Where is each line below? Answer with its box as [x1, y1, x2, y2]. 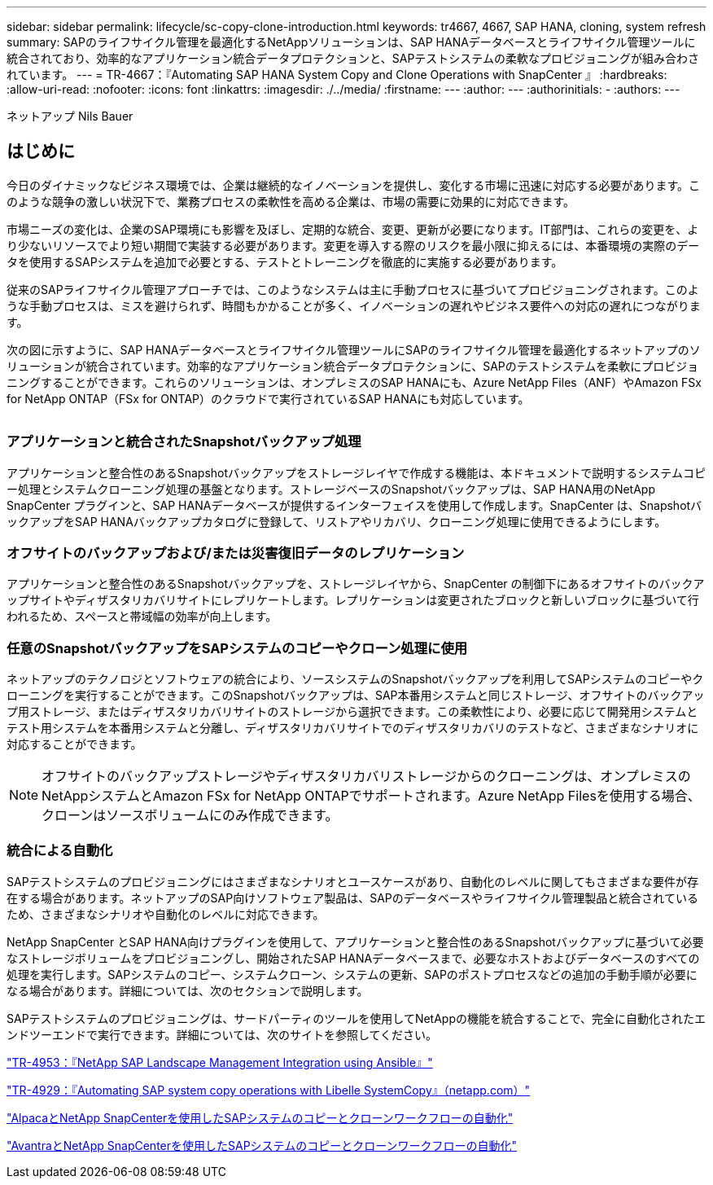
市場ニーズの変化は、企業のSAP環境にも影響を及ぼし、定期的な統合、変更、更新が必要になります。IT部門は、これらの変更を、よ [7, 222, 699, 236]
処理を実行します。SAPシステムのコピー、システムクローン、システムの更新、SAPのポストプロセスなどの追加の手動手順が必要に [7, 967, 698, 981]
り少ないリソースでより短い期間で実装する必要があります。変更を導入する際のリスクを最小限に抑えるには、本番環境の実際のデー [7, 238, 700, 252]
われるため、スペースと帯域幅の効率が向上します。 [7, 609, 278, 624]
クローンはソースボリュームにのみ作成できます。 [42, 807, 339, 824]
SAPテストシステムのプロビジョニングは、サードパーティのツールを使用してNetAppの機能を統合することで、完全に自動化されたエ [7, 1011, 706, 1025]
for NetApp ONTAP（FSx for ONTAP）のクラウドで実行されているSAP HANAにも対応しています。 [7, 391, 530, 406]
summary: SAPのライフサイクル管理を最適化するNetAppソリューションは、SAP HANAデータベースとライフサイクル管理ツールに [7, 35, 696, 49]
